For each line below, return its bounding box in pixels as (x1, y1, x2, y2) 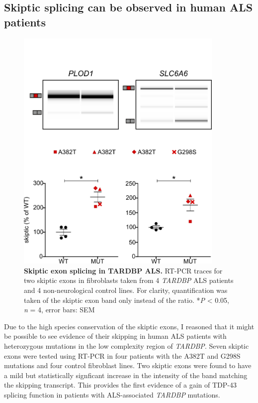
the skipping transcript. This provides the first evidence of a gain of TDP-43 (4, 380, 237, 390)
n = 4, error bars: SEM (24, 304, 95, 315)
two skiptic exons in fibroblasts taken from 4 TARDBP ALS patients (24, 275, 234, 285)
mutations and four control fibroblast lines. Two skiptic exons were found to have (4, 360, 252, 371)
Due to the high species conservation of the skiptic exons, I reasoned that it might (4, 321, 255, 331)
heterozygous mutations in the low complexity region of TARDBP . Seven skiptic (4, 340, 249, 351)
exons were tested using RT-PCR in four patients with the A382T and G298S (4, 350, 241, 361)
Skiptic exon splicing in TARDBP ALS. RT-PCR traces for (24, 265, 223, 275)
